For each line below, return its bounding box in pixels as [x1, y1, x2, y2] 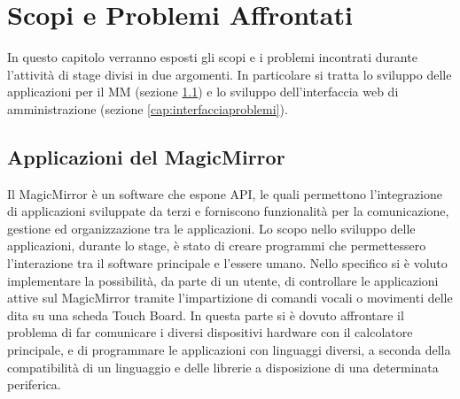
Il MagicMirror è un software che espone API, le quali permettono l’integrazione [7, 184, 442, 203]
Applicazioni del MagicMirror [7, 142, 285, 170]
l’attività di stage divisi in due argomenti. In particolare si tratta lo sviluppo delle [7, 65, 452, 83]
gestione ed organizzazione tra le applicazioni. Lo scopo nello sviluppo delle [7, 219, 416, 237]
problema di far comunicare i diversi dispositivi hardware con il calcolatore [7, 323, 413, 341]
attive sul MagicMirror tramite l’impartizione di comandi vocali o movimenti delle [7, 288, 453, 307]
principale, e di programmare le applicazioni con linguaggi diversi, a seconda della [7, 341, 451, 359]
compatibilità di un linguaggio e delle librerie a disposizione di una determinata [7, 357, 439, 376]
